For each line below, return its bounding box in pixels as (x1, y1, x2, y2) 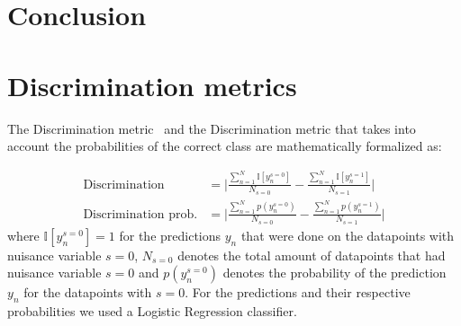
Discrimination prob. (83, 207, 198, 221)
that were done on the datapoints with (240, 225, 455, 244)
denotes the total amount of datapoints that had (177, 245, 446, 264)
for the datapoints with (23, 283, 152, 302)
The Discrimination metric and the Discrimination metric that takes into (7, 119, 416, 137)
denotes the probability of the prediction (222, 263, 447, 282)
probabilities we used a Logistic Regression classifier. (7, 302, 297, 321)
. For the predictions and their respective (185, 283, 411, 302)
